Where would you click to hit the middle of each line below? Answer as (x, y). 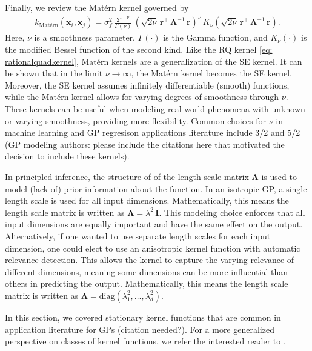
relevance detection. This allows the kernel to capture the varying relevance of (150, 260)
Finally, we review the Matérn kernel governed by (97, 7)
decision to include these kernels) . (67, 156)
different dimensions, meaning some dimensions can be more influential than (147, 271)
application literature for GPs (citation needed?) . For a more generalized (140, 329)
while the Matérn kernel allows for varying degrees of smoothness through (142, 97)
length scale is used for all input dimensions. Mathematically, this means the (147, 200)
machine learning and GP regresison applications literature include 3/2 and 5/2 (153, 132)
